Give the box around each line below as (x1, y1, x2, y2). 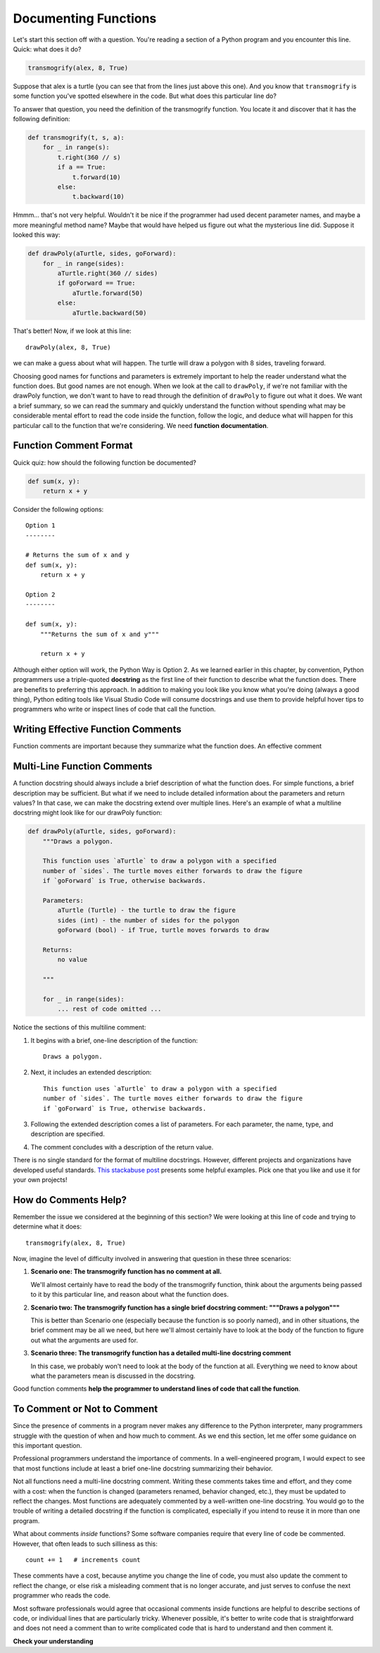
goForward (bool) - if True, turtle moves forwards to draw (57, 926, 270, 934)
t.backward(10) (72, 193, 125, 201)
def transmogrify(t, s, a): (27, 134, 125, 142)
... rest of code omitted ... (57, 1005, 162, 1013)
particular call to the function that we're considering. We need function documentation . (13, 421, 269, 429)
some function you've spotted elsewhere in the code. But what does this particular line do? (13, 92, 277, 100)
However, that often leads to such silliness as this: (13, 1539, 158, 1548)
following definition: (13, 115, 70, 123)
